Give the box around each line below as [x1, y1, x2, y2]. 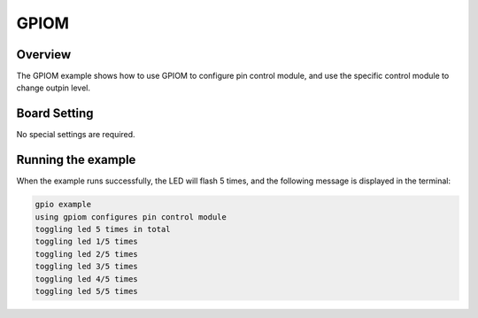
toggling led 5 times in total [35, 224, 172, 235]
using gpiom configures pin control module [35, 212, 227, 221]
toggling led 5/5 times [35, 286, 139, 296]
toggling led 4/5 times [35, 274, 139, 283]
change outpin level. [16, 82, 90, 93]
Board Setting [16, 106, 94, 121]
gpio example [35, 199, 92, 210]
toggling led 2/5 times [35, 249, 139, 259]
